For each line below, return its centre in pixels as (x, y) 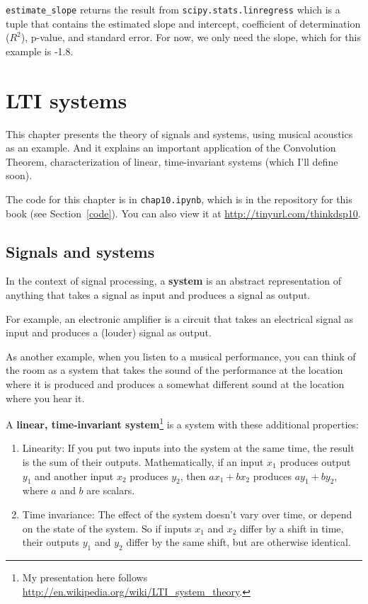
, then (193, 475)
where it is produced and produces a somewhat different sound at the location (175, 383)
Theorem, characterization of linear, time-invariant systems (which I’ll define (172, 161)
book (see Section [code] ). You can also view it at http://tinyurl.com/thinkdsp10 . (183, 213)
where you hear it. (45, 398)
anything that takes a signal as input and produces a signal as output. (158, 294)
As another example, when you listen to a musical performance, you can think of (181, 356)
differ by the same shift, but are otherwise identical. (238, 542)
